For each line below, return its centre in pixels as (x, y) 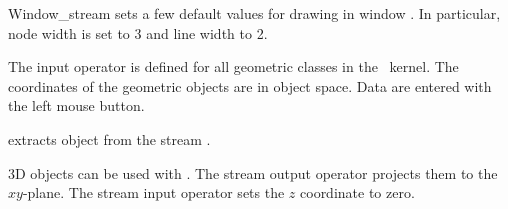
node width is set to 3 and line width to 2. (138, 32)
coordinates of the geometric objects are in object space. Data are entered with (250, 85)
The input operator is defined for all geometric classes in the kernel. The (233, 66)
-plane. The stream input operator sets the (153, 192)
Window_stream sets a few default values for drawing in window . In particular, (254, 13)
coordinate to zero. (357, 192)
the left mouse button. (76, 105)
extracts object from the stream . (109, 138)
